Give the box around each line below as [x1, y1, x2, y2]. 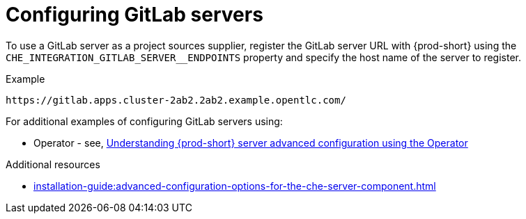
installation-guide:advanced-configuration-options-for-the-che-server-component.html [33, 179, 436, 192]
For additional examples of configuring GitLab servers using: [6, 115, 283, 127]
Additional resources [6, 158, 100, 170]
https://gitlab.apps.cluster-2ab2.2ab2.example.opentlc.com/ [6, 94, 346, 106]
